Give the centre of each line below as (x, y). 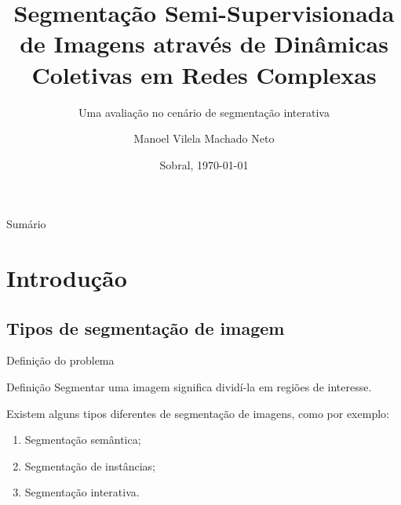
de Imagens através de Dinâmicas (204, 44)
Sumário (26, 224)
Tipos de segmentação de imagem (146, 327)
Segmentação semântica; (83, 440)
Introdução (67, 278)
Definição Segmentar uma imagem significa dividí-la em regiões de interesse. (189, 387)
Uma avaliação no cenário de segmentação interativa (204, 112)
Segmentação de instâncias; (90, 465)
